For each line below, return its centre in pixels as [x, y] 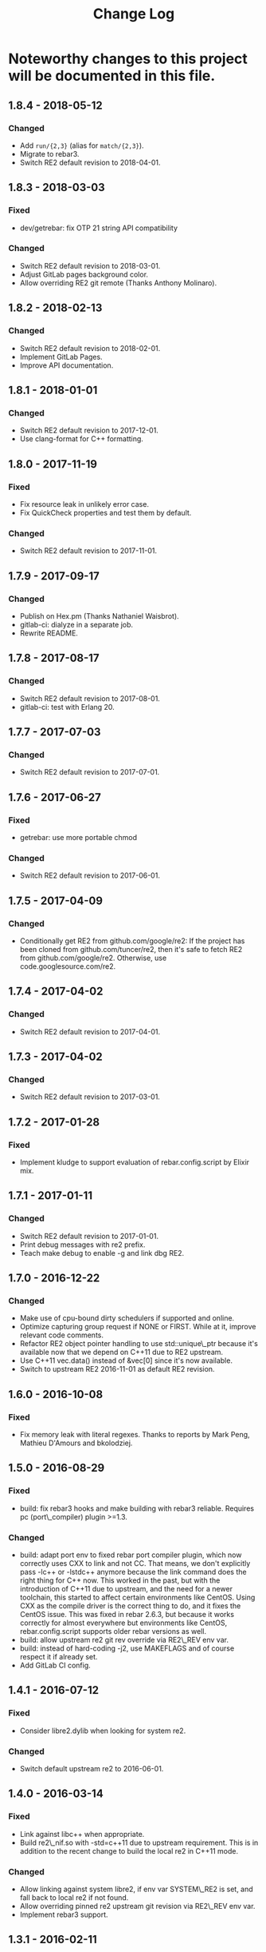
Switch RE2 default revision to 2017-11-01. [88, 551]
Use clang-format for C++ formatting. [81, 439]
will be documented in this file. [112, 76]
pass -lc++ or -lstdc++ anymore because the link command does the [133, 1572]
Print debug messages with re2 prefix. [82, 1245]
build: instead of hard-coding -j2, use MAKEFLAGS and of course [127, 1648]
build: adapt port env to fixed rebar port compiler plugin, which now [131, 1555]
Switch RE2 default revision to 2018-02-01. [90, 348]
